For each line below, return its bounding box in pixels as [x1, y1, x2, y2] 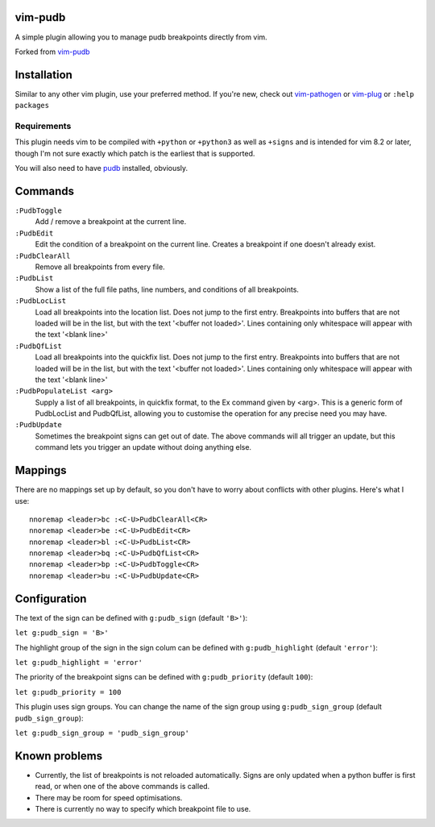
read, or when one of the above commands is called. [35, 782, 210, 792]
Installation [14, 68, 72, 81]
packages [14, 101, 50, 110]
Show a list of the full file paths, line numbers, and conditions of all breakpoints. [35, 285, 300, 294]
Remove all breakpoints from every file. [35, 262, 165, 272]
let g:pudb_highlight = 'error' [14, 658, 143, 667]
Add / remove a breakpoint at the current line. [35, 217, 187, 226]
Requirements [14, 120, 72, 131]
